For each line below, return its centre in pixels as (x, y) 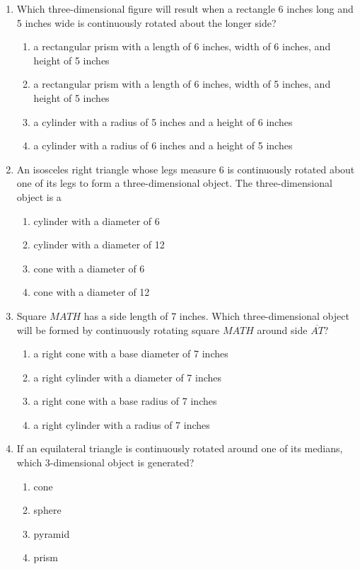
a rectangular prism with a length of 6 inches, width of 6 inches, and (182, 46)
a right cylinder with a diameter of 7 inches (128, 377)
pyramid (52, 533)
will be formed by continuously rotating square (118, 329)
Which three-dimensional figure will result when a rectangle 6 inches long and (185, 8)
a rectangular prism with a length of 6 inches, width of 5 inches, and (182, 84)
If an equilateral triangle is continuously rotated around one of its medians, (180, 448)
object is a (39, 196)
